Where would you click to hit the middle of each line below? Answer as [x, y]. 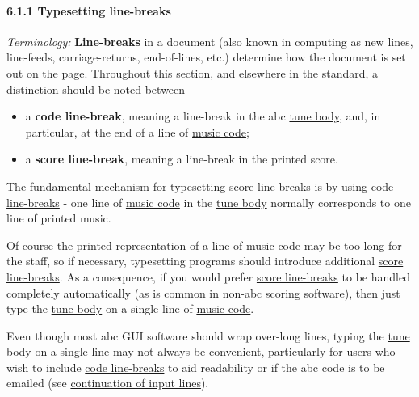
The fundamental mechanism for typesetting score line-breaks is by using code [200, 186]
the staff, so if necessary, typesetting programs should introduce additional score [205, 261]
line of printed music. [59, 218]
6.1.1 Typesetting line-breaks [89, 10]
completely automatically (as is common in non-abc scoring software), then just [203, 292]
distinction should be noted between [96, 89]
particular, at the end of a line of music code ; [137, 131]
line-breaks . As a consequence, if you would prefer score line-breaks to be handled [208, 276]
